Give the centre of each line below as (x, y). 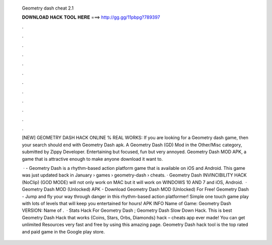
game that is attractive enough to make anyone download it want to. (92, 159)
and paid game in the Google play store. (63, 231)
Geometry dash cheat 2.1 (48, 8)
